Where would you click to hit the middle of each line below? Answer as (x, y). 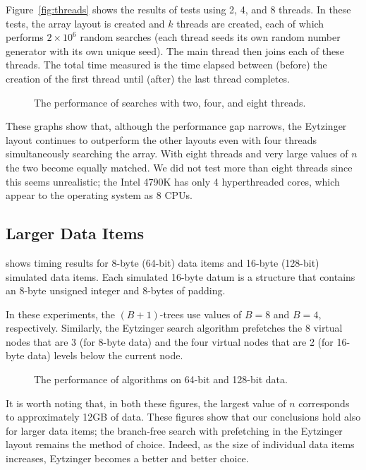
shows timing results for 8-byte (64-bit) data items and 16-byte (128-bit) (163, 262)
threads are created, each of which (250, 23)
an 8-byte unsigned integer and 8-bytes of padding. (116, 290)
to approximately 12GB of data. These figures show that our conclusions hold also (183, 417)
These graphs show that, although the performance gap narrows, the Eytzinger (176, 126)
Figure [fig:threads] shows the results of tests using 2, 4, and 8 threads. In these (178, 9)
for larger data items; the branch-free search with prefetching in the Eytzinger (174, 430)
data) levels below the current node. (105, 355)
